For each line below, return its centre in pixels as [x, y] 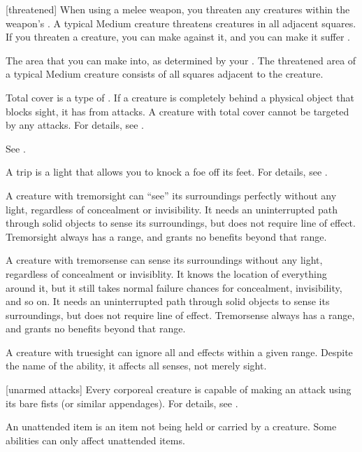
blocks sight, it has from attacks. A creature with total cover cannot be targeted [178, 111]
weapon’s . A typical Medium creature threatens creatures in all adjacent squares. [181, 23]
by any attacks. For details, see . [75, 125]
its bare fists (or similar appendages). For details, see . [122, 403]
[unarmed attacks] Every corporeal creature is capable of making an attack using [179, 389]
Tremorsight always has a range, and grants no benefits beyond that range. [166, 236]
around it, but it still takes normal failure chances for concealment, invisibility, [174, 287]
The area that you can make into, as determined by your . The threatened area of [181, 60]
